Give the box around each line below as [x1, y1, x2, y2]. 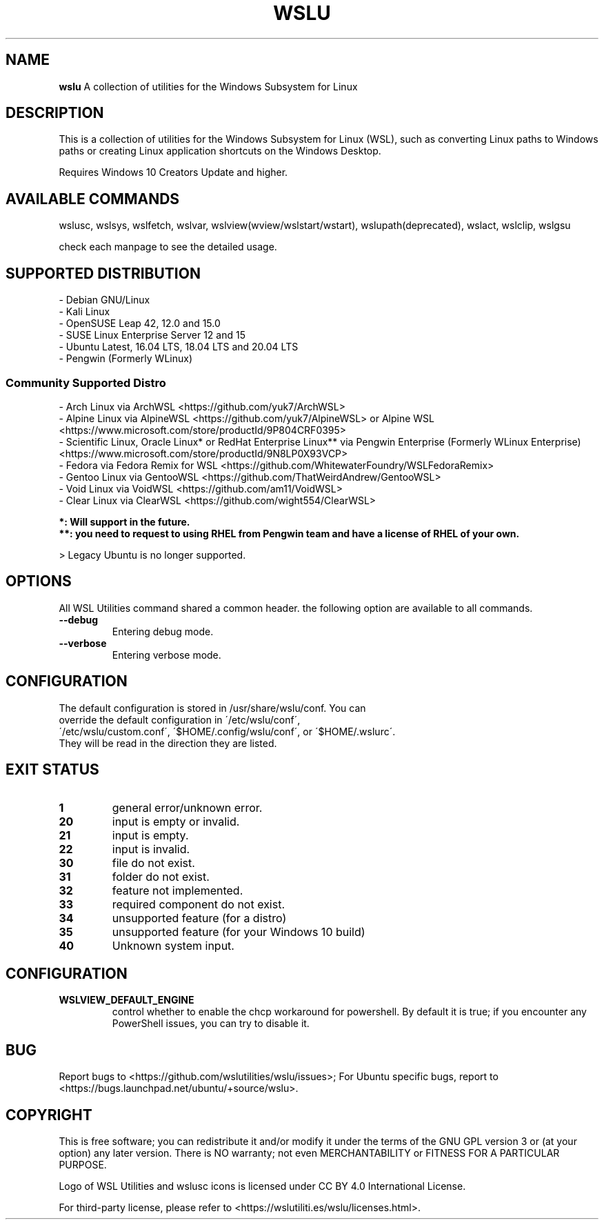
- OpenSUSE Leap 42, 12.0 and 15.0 [59, 317, 221, 330]
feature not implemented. [112, 884, 243, 898]
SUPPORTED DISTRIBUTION [6, 264, 201, 282]
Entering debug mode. [112, 625, 214, 637]
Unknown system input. [112, 939, 234, 953]
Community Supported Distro [6, 375, 166, 390]
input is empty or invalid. [112, 815, 240, 829]
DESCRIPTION [6, 104, 104, 122]
